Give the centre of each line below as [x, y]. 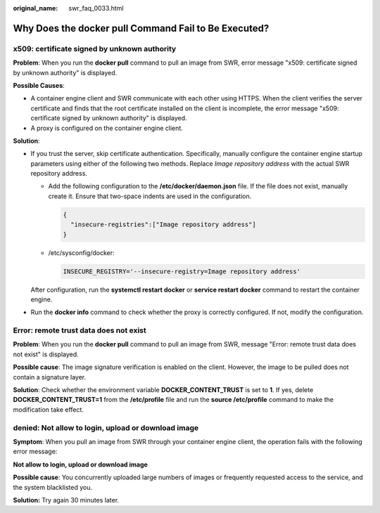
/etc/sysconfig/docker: [82, 252]
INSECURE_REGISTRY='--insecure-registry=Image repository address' [182, 271]
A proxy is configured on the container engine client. [107, 128]
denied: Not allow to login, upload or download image [106, 427]
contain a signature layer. [50, 377]
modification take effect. [49, 409]
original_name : [36, 8]
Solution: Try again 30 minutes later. [66, 500]
